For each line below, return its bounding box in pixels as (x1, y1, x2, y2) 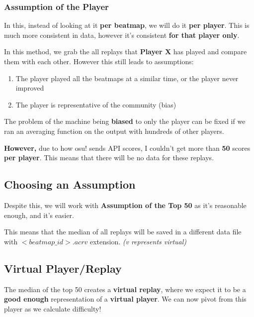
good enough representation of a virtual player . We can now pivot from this (4, 294, 247, 304)
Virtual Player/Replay (4, 260, 122, 276)
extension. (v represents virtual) (89, 236, 187, 246)
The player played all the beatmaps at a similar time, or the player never (15, 73, 239, 83)
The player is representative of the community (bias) (15, 99, 176, 109)
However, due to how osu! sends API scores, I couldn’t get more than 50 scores (4, 142, 251, 153)
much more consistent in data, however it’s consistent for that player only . (4, 29, 240, 40)
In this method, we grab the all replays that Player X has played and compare (4, 46, 247, 57)
